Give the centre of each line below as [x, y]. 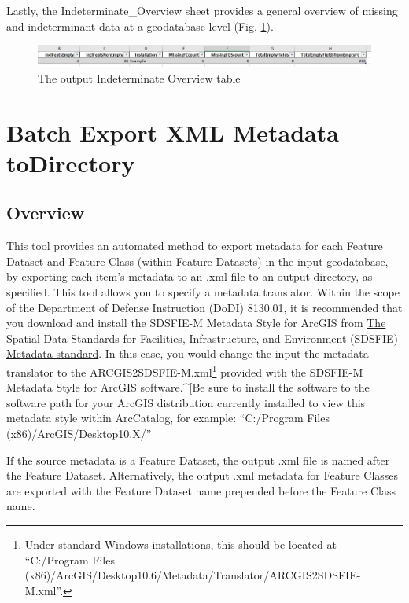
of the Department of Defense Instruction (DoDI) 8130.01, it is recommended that [204, 307]
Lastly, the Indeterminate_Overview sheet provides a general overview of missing [202, 10]
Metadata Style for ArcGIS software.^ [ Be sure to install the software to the [188, 387]
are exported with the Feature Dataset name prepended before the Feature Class [201, 490]
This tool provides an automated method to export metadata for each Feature [195, 246]
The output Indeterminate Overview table [139, 77]
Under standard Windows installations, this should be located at [181, 544]
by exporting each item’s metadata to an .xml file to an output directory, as [190, 276]
